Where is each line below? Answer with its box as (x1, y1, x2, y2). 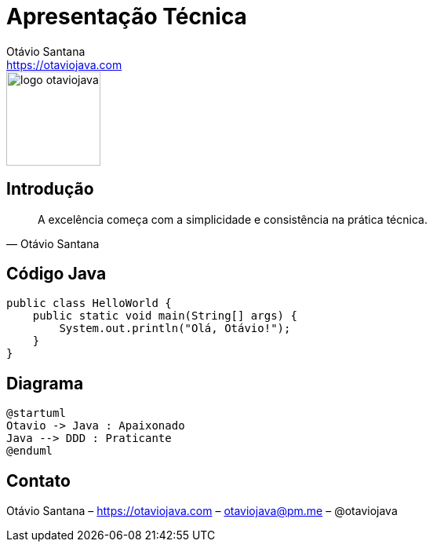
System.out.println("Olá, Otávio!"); (59, 322, 291, 335)
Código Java (6, 264, 107, 284)
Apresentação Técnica (6, 3, 247, 30)
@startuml (6, 407, 66, 420)
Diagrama (6, 373, 84, 393)
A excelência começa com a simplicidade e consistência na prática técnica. (38, 212, 428, 226)
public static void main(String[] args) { (32, 309, 297, 323)
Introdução (6, 179, 94, 199)
